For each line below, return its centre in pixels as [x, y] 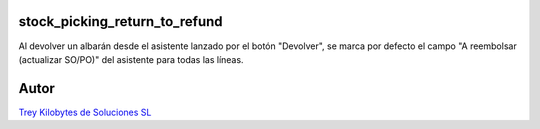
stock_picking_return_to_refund [121, 21]
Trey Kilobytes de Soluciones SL [85, 112]
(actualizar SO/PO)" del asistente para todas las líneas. [131, 59]
